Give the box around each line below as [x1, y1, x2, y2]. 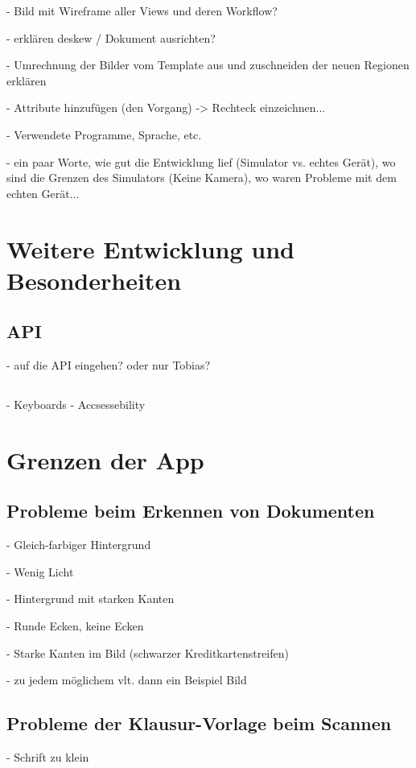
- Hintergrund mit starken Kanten [6, 590, 175, 607]
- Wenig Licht [6, 563, 74, 580]
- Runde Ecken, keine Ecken [6, 617, 144, 634]
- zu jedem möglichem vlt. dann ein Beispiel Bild [6, 671, 247, 688]
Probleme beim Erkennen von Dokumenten [6, 498, 375, 523]
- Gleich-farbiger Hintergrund [6, 536, 151, 553]
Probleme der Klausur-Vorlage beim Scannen [6, 711, 392, 736]
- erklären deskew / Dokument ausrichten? [6, 29, 216, 46]
